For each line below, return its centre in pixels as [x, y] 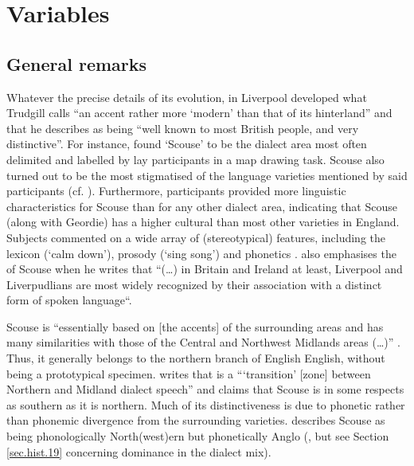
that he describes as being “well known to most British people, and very [183, 128]
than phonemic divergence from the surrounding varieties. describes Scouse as [196, 420]
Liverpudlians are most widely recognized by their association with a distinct [194, 284]
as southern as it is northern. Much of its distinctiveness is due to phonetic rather [206, 404]
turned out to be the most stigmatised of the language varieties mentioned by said [207, 175]
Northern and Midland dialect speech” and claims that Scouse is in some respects [205, 389]
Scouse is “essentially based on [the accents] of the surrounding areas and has [195, 326]
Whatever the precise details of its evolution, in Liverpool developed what [187, 97]
